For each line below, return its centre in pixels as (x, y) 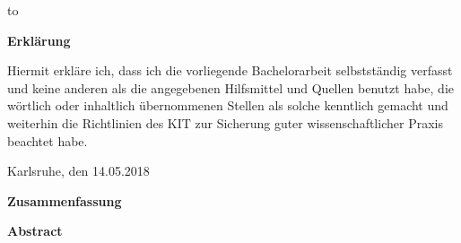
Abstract (35, 231)
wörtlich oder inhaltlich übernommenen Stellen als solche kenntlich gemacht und (228, 105)
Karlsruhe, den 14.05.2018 (78, 171)
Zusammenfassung (65, 200)
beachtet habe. (48, 140)
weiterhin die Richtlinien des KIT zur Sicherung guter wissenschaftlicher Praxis (225, 122)
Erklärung (39, 40)
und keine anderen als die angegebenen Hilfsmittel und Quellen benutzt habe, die (231, 87)
